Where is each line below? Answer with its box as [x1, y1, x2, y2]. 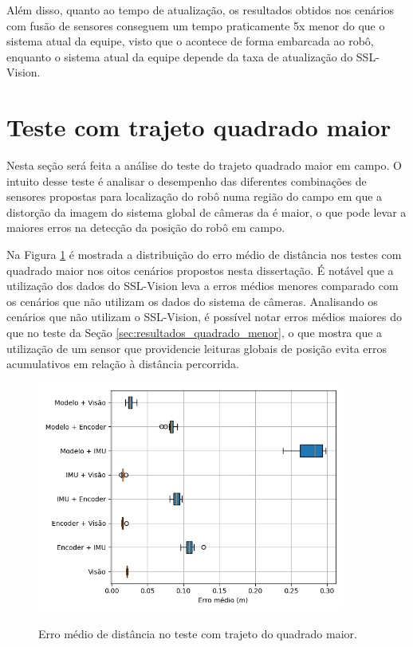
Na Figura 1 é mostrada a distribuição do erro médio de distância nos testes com [6, 246, 402, 263]
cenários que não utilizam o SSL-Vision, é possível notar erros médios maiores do [6, 308, 402, 325]
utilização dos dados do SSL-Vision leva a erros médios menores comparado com [6, 277, 399, 294]
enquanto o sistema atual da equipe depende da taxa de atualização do [6, 48, 353, 65]
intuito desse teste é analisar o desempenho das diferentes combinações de [6, 172, 367, 189]
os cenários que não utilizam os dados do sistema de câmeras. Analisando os [6, 292, 378, 309]
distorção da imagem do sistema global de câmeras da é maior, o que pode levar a [6, 203, 407, 220]
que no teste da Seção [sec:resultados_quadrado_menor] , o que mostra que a [6, 324, 383, 341]
